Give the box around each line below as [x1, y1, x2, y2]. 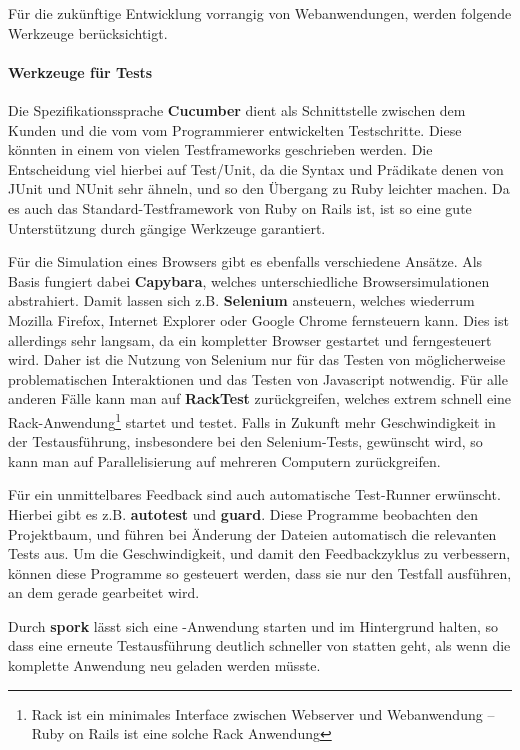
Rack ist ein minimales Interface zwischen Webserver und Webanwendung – [31, 703, 495, 724]
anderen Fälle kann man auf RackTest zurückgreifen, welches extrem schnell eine [8, 388, 512, 409]
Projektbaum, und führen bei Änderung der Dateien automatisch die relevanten [8, 523, 497, 544]
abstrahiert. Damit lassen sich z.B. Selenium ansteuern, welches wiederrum [8, 290, 475, 311]
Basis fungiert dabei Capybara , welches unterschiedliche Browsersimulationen [8, 270, 490, 291]
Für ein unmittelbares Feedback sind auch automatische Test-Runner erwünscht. [8, 484, 501, 505]
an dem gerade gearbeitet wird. [8, 582, 200, 603]
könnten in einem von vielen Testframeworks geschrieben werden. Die [8, 139, 433, 160]
